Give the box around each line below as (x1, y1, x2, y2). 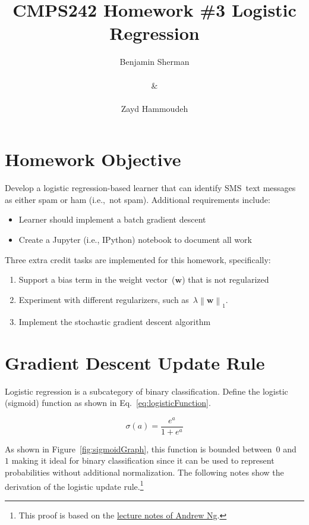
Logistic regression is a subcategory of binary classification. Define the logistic (5, 385, 288, 397)
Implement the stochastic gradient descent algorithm (18, 315, 211, 327)
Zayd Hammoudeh (121, 102, 188, 114)
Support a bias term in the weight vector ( (18, 273, 175, 286)
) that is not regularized (182, 273, 269, 286)
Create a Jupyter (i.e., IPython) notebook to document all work (18, 233, 252, 245)
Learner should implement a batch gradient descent (18, 213, 206, 226)
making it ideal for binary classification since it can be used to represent (11, 454, 275, 467)
